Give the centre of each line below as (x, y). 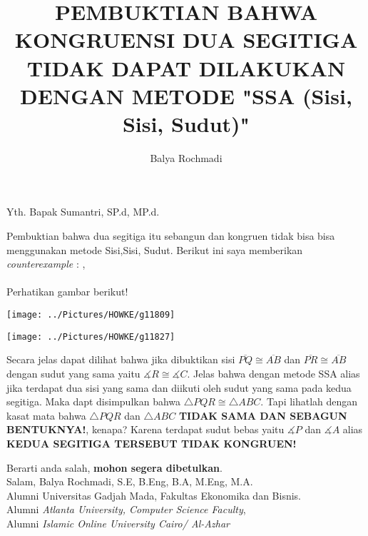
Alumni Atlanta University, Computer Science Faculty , (126, 509)
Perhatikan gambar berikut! (67, 292)
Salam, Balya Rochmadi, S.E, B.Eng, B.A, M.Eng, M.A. (130, 481)
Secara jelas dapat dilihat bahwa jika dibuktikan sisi (121, 359)
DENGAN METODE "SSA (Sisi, (186, 95)
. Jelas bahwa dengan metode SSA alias (274, 373)
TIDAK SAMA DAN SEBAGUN (263, 415)
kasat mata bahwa (46, 415)
